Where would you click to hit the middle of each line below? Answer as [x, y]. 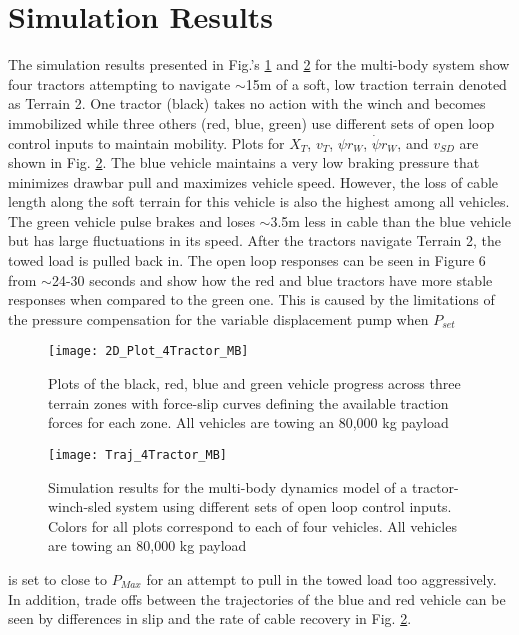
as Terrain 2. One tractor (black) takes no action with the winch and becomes [247, 103]
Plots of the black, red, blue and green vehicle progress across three [254, 383]
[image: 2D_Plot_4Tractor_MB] [148, 351]
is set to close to [57, 578]
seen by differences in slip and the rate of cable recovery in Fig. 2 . [210, 618]
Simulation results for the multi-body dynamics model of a [228, 486]
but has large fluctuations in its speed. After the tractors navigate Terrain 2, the [254, 240]
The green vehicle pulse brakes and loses [131, 220]
